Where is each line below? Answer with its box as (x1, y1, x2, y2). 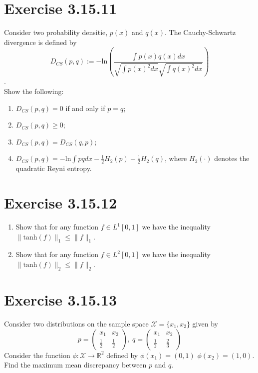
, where (164, 153, 187, 163)
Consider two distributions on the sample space (4, 318, 149, 328)
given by (192, 318, 218, 328)
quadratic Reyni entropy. (15, 163, 92, 173)
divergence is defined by (4, 36, 77, 47)
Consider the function (4, 349, 70, 360)
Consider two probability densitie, (4, 27, 108, 37)
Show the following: (4, 85, 64, 96)
